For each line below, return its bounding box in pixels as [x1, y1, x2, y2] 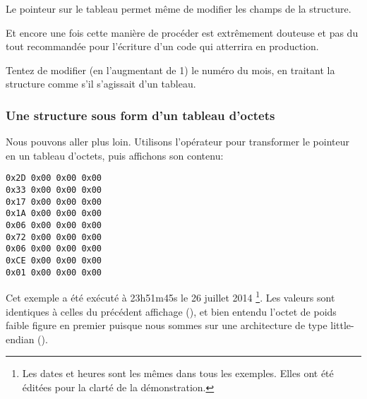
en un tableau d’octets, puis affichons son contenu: [6, 148, 224, 162]
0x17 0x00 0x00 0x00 [6, 196, 102, 207]
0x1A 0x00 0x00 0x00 [6, 208, 102, 219]
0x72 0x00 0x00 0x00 [6, 232, 102, 242]
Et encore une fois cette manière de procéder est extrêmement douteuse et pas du [6, 25, 359, 40]
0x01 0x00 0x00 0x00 [6, 267, 102, 278]
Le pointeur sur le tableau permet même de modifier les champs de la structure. [6, 1, 351, 16]
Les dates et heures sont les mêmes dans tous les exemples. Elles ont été [22, 366, 334, 381]
